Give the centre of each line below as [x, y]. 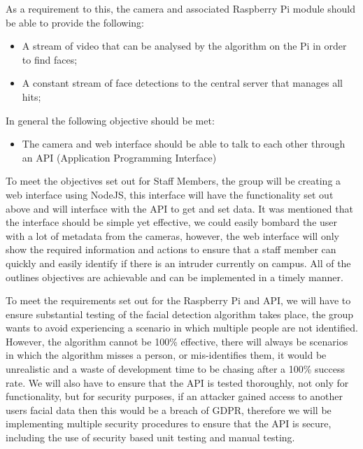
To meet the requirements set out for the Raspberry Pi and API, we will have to [178, 300]
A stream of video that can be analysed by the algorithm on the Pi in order [184, 46]
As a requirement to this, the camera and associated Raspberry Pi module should [180, 8]
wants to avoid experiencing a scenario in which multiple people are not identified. [182, 328]
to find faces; [50, 59]
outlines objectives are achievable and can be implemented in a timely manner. [175, 277]
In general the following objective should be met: [110, 120]
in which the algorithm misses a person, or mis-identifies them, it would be [166, 355]
